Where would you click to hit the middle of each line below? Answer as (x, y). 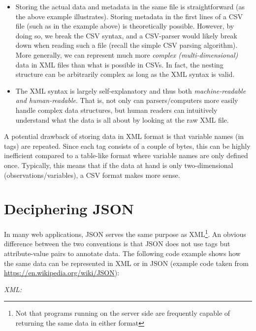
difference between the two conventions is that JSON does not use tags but (117, 244)
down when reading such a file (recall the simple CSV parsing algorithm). (127, 45)
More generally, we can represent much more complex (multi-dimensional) (127, 54)
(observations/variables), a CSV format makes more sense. (92, 175)
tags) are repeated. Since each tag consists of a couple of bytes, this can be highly (127, 146)
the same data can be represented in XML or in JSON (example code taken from (126, 263)
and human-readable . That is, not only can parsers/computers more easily (127, 100)
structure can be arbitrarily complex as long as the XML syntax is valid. (125, 74)
